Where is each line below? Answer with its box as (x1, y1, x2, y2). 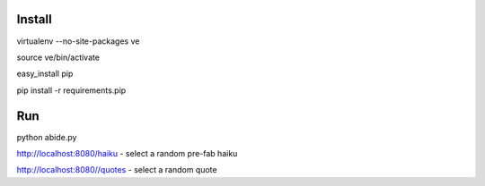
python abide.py (16, 131, 77, 142)
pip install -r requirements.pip (16, 85, 127, 96)
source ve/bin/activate (16, 52, 101, 63)
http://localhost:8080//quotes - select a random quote (16, 165, 217, 175)
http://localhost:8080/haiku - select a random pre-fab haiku (16, 148, 238, 158)
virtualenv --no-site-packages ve (16, 36, 140, 46)
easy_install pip (16, 68, 74, 80)
